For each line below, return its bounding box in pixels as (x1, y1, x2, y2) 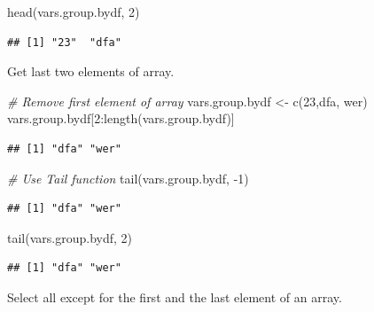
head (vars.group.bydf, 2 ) (7, 3, 140, 20)
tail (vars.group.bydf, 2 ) (7, 228, 132, 246)
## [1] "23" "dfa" (7, 35, 121, 49)
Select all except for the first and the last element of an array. (7, 287, 342, 306)
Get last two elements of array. (7, 62, 175, 81)
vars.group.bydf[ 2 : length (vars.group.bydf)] (7, 109, 235, 128)
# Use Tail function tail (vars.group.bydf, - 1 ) (7, 168, 249, 187)
